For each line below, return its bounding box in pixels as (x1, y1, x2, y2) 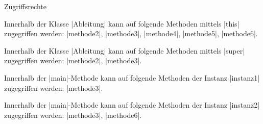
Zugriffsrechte (4, 1, 46, 11)
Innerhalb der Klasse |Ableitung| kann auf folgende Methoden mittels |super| (4, 45, 245, 56)
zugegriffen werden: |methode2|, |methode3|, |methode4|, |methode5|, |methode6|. (4, 28, 258, 39)
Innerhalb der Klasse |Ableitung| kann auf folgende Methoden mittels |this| (4, 18, 240, 29)
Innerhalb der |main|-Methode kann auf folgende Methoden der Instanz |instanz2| (4, 100, 260, 110)
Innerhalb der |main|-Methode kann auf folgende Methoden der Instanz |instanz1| (4, 72, 260, 83)
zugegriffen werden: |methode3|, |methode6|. (4, 109, 142, 120)
